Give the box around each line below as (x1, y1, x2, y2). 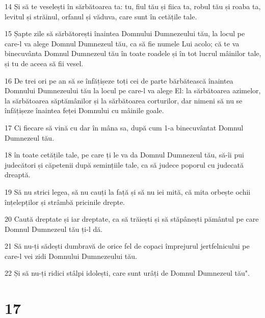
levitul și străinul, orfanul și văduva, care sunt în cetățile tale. (5, 11, 197, 21)
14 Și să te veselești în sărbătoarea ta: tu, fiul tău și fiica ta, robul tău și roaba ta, (5, 1, 261, 11)
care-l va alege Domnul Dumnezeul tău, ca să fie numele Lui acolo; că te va (5, 38, 240, 48)
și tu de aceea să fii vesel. (5, 58, 84, 68)
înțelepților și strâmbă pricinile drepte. (5, 196, 125, 207)
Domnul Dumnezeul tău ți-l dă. (5, 223, 103, 234)
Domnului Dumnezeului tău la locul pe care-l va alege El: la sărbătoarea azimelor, (5, 85, 261, 96)
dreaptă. (5, 169, 31, 180)
